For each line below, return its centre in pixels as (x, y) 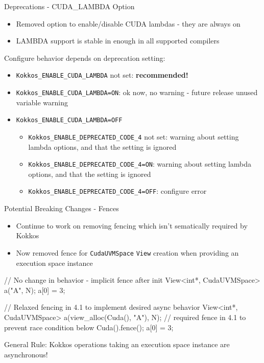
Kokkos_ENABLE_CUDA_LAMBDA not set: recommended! (102, 75)
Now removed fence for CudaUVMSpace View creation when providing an (127, 252)
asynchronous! (26, 354)
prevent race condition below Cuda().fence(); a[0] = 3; (89, 327)
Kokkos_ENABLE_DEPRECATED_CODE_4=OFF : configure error (117, 191)
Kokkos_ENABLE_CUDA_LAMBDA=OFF (69, 120)
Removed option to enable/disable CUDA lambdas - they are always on (128, 23)
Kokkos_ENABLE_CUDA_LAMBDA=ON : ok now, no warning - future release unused (137, 92)
